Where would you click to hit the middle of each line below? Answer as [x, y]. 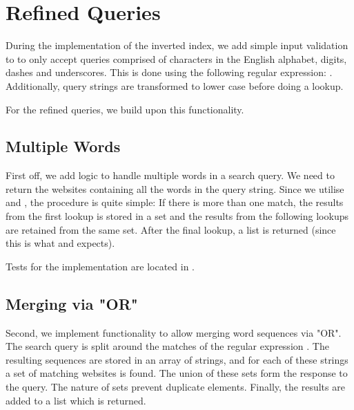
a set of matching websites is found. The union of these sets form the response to [177, 373]
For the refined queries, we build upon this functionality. [125, 109]
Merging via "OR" [72, 303]
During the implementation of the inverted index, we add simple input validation [177, 45]
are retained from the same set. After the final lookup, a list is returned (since [171, 229]
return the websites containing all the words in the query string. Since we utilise [175, 188]
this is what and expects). [60, 243]
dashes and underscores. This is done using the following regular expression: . [169, 72]
